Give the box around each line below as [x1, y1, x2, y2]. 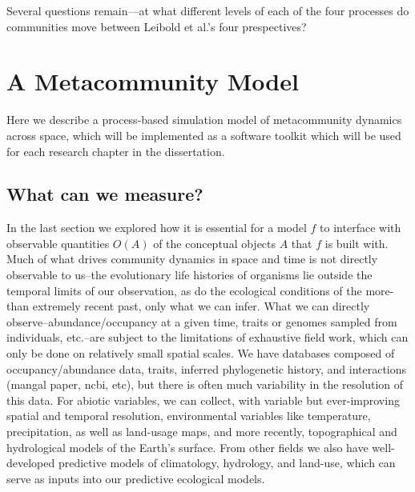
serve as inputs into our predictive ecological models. [6, 470, 265, 486]
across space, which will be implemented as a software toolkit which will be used [6, 126, 401, 143]
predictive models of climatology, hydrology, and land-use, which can [58, 454, 396, 471]
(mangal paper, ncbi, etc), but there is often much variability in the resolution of [6, 376, 404, 393]
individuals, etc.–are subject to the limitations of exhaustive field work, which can [6, 329, 409, 346]
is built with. [324, 234, 389, 251]
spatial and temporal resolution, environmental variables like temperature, [6, 407, 371, 424]
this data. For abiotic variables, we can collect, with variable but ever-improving [6, 391, 400, 408]
